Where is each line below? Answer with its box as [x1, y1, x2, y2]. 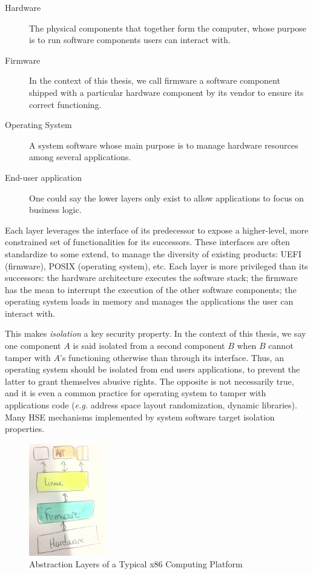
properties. [5, 422, 45, 435]
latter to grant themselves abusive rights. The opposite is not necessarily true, [5, 374, 294, 387]
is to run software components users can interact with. [29, 33, 231, 46]
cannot [268, 339, 294, 352]
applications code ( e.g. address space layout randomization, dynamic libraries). [5, 399, 297, 411]
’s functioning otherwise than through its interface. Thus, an [60, 351, 284, 363]
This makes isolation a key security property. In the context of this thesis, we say [5, 327, 306, 340]
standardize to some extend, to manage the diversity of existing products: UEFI [5, 247, 301, 260]
